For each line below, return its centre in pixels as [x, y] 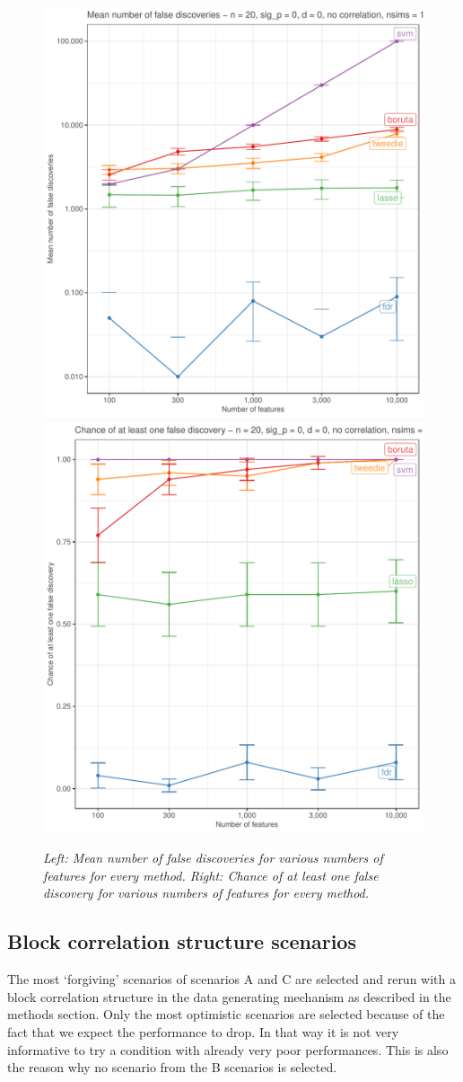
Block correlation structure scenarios [182, 941]
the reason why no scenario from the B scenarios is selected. [172, 1067]
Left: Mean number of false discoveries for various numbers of [213, 858]
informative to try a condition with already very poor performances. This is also [228, 1049]
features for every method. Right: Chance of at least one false [211, 875]
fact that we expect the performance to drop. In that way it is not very [203, 1031]
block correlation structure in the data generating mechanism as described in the [229, 996]
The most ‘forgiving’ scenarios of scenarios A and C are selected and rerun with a [231, 979]
